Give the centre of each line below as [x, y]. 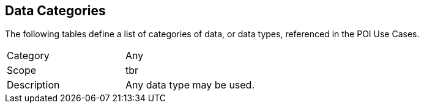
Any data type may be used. [190, 85]
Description [33, 85]
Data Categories [55, 11]
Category [28, 56]
